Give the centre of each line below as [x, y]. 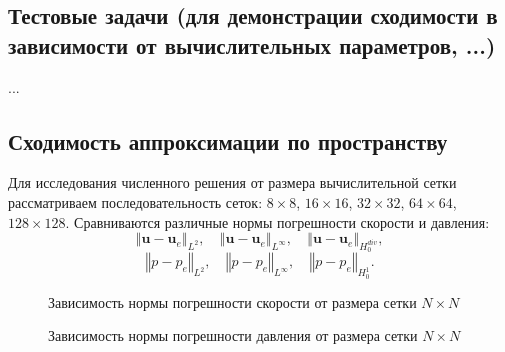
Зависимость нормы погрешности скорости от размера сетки [232, 301]
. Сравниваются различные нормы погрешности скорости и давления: [277, 221]
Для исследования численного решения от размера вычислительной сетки [232, 182]
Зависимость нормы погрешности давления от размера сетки [233, 335]
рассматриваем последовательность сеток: [135, 201]
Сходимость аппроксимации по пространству [228, 140]
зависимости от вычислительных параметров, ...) [252, 44]
